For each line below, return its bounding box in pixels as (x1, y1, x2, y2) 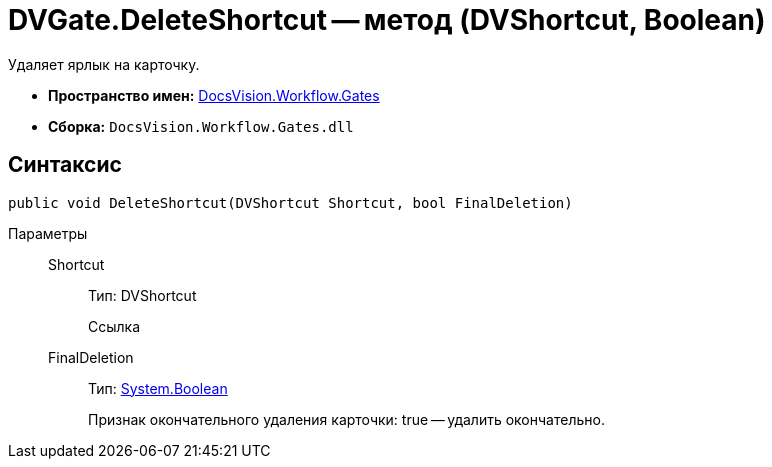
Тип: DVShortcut (88, 286, 197, 304)
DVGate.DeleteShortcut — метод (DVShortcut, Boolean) (8, 3, 766, 37)
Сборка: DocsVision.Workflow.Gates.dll (48, 117, 354, 135)
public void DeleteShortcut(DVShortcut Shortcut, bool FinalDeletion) (8, 194, 573, 211)
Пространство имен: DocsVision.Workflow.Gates (48, 86, 380, 104)
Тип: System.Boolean (88, 379, 228, 397)
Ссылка (88, 317, 141, 335)
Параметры (8, 224, 88, 242)
